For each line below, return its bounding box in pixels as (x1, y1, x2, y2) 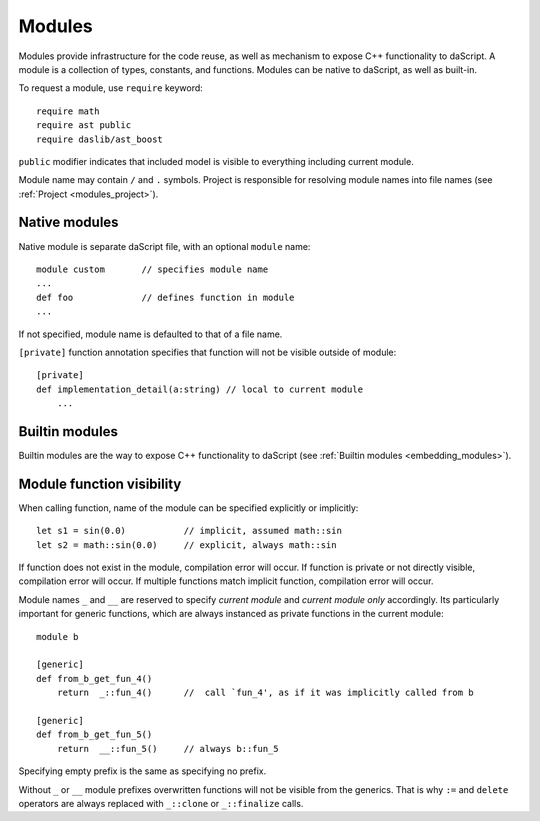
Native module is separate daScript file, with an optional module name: (18, 240, 311, 252)
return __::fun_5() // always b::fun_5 (56, 743, 279, 754)
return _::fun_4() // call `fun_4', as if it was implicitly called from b (56, 687, 474, 699)
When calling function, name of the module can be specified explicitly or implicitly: (18, 501, 359, 514)
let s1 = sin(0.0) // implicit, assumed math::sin (36, 525, 342, 537)
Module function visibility (18, 475, 182, 492)
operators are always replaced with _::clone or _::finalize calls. (18, 797, 304, 809)
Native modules (18, 214, 119, 231)
